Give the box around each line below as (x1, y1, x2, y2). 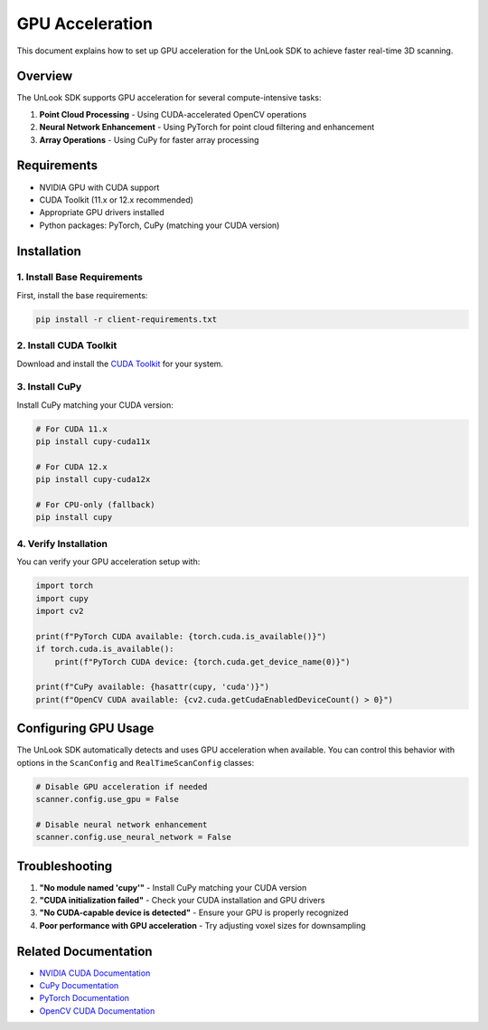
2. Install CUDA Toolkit (16, 339, 117, 352)
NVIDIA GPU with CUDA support (39, 182, 160, 193)
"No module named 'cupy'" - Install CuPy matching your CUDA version (39, 882, 307, 893)
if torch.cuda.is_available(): (35, 644, 175, 655)
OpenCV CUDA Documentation (39, 1005, 155, 1016)
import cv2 (35, 606, 84, 616)
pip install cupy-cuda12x (35, 475, 151, 485)
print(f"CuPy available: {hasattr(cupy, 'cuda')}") (35, 682, 270, 692)
